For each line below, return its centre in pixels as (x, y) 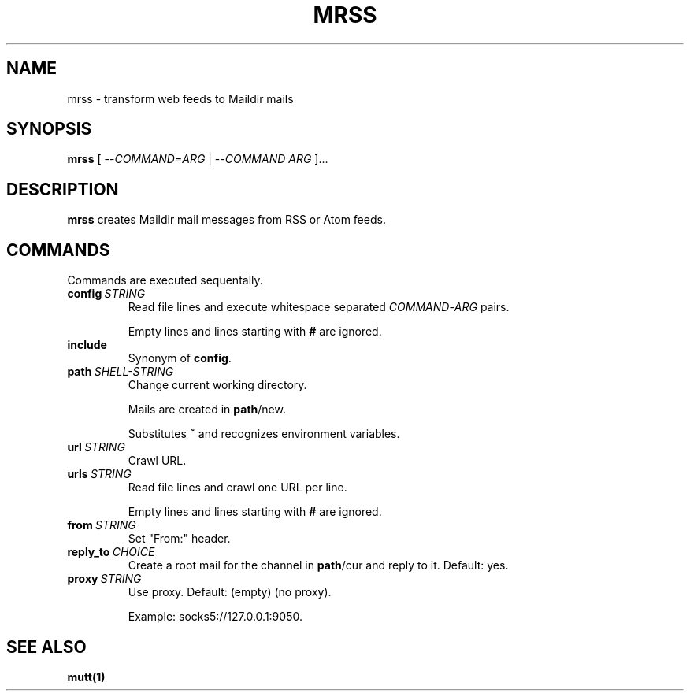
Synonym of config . (180, 358)
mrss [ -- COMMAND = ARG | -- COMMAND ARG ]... (198, 159)
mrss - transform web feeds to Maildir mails (180, 98)
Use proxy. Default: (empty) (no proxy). (230, 592)
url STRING (96, 447)
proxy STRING (104, 579)
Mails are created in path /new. (207, 410)
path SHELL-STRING (121, 372)
